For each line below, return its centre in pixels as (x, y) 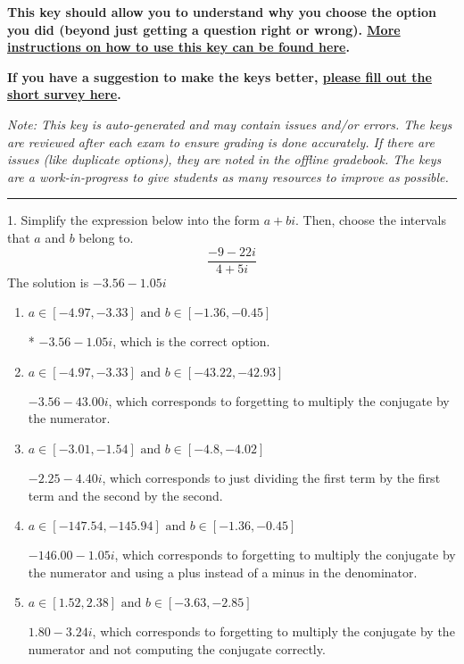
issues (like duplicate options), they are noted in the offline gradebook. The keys (224, 159)
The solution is (48, 282)
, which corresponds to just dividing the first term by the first (271, 477)
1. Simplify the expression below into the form (133, 220)
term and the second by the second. (125, 495)
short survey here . (64, 94)
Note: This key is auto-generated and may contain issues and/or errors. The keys (230, 124)
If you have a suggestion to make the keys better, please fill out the (220, 76)
